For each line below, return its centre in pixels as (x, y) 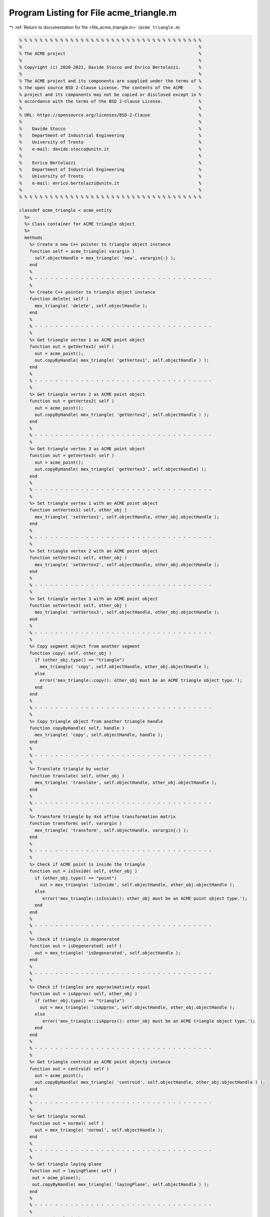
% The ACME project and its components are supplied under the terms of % (110, 81)
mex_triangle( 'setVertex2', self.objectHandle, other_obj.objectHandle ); (127, 564)
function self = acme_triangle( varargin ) (82, 251)
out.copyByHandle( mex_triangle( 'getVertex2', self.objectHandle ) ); (122, 415)
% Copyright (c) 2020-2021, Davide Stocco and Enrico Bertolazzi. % (110, 67)
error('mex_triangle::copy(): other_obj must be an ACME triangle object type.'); (141, 681)
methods (34, 238)
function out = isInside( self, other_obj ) (83, 871)
